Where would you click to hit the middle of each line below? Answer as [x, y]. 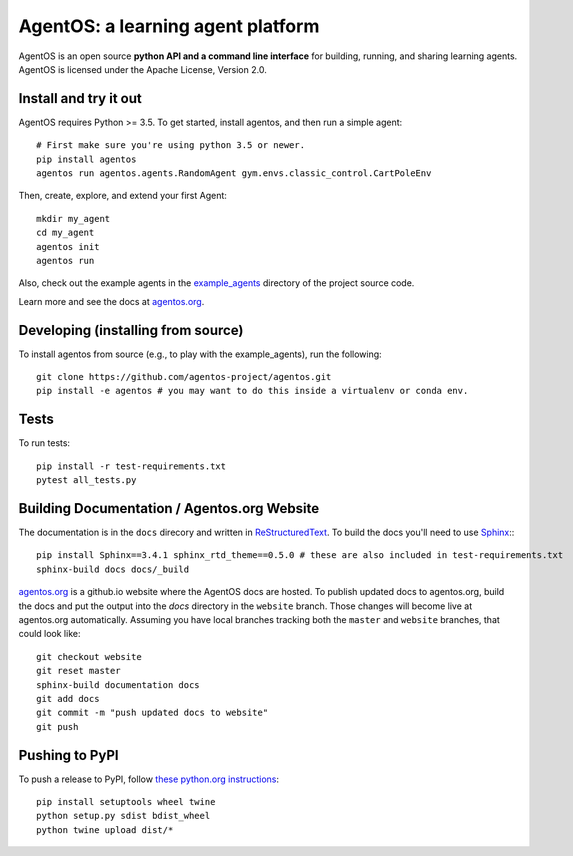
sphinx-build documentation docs [118, 684]
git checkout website [89, 656]
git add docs [68, 698]
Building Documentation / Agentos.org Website [169, 508]
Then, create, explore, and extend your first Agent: [122, 196]
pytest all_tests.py [86, 480]
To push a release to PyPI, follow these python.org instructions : [149, 779]
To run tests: [44, 443]
